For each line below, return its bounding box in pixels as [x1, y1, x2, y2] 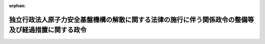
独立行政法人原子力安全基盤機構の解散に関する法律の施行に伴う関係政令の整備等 [9, 15, 254, 24]
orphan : [9, 3, 26, 8]
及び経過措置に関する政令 [9, 26, 87, 34]
